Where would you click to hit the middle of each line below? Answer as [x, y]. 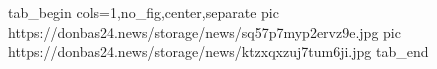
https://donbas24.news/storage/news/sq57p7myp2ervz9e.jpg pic [204, 31]
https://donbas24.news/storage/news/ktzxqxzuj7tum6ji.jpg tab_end [218, 51]
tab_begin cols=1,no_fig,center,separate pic [143, 12]
